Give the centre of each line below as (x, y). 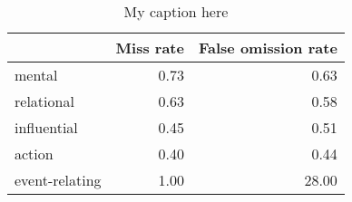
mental (36, 75)
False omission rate (268, 48)
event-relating (58, 180)
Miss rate (150, 48)
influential (46, 127)
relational (44, 101)
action (34, 154)
